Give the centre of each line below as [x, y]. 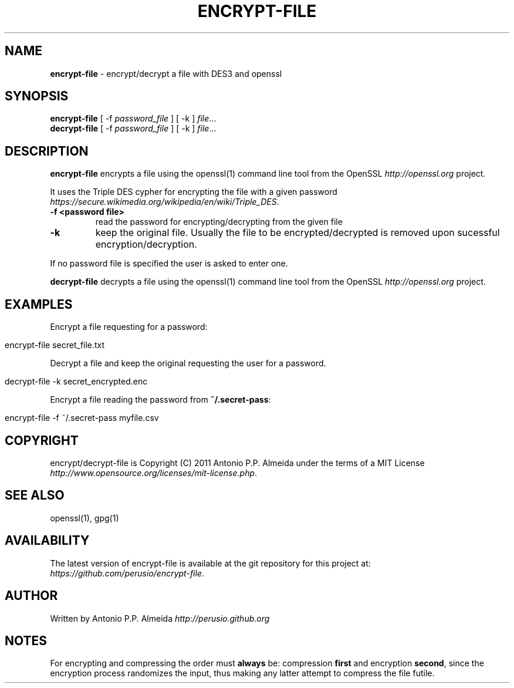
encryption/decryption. [146, 244]
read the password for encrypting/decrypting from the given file [219, 222]
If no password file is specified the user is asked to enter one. [169, 264]
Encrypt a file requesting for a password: [129, 327]
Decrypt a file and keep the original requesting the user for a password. [188, 363]
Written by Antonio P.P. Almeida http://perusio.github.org [160, 618]
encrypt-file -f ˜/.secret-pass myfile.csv [82, 418]
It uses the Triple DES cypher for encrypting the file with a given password [194, 192]
